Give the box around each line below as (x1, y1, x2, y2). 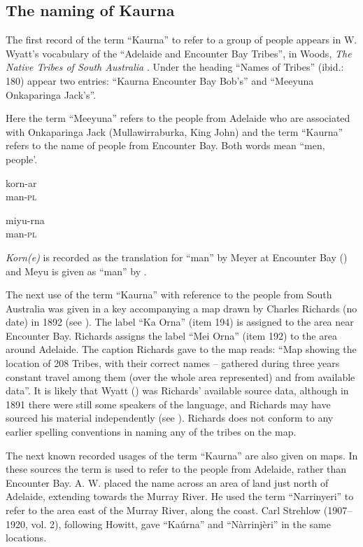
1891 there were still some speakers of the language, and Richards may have (6, 396, 331, 411)
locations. (6, 530, 47, 545)
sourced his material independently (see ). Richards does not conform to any (6, 410, 334, 425)
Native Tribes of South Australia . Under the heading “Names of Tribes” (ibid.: (6, 60, 344, 74)
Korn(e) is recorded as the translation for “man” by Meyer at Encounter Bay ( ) (6, 249, 348, 264)
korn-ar (6, 175, 37, 190)
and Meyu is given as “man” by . (6, 263, 147, 278)
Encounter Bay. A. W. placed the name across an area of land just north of (6, 475, 329, 490)
